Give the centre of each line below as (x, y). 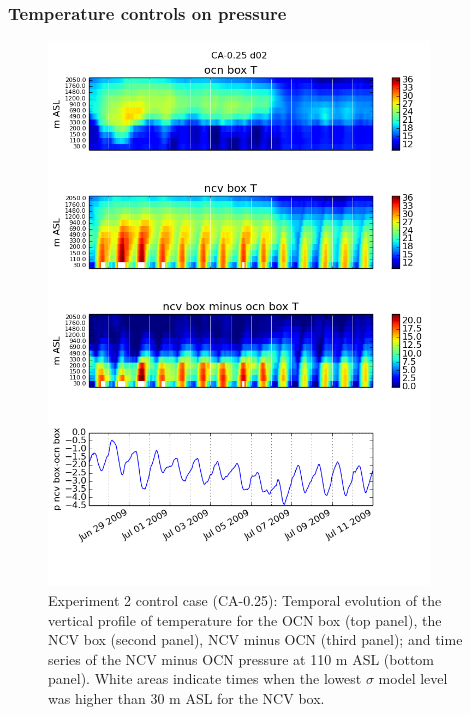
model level (413, 678)
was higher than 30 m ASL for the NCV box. (186, 697)
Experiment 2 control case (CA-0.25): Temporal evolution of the (245, 599)
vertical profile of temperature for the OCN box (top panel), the (245, 619)
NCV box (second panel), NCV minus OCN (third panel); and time (255, 639)
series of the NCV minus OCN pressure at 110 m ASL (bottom (241, 658)
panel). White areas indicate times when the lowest (205, 678)
